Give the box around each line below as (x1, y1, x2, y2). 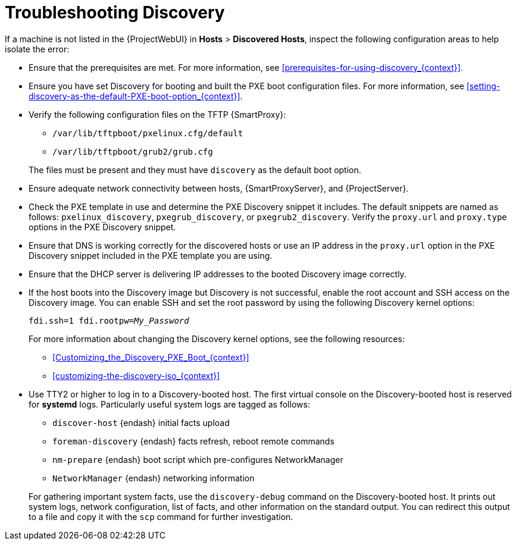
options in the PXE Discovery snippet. (29, 221, 176, 232)
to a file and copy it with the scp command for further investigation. (29, 511, 293, 522)
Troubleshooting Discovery (5, 2, 225, 23)
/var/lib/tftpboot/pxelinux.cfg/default (52, 128, 243, 138)
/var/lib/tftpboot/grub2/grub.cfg (52, 146, 213, 156)
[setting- (466, 80, 501, 91)
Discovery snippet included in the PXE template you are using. (29, 250, 273, 261)
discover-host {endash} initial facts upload (52, 417, 230, 428)
